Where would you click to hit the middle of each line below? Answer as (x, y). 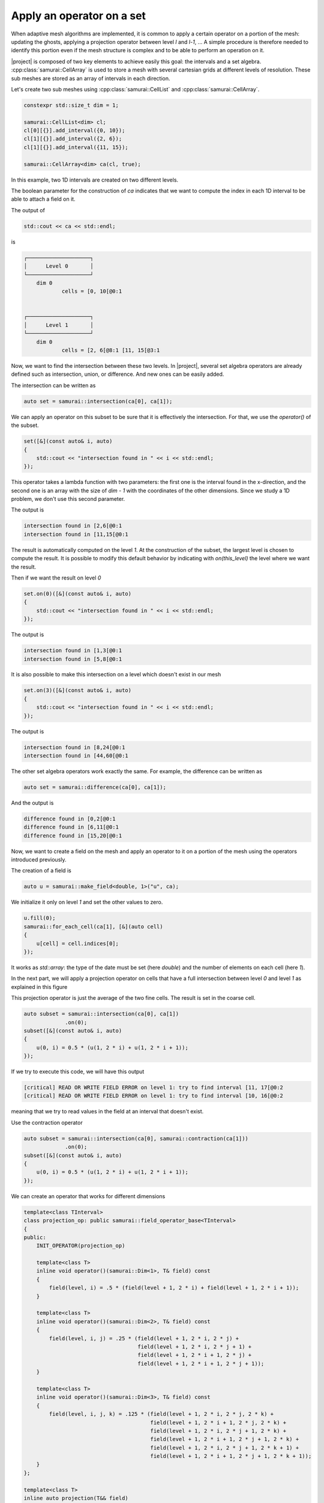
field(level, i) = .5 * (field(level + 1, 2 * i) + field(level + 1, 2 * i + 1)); (174, 1288)
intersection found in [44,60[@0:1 (76, 755)
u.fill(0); (40, 918)
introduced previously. (39, 860)
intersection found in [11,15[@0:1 (76, 534)
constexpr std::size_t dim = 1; (71, 105)
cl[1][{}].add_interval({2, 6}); (73, 139)
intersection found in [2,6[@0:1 (73, 526)
